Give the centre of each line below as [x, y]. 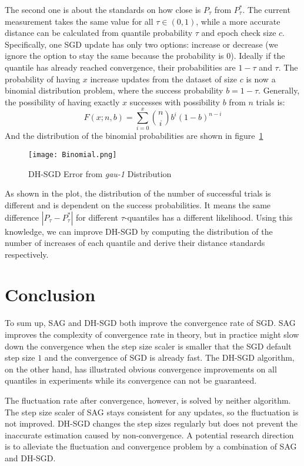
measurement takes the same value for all [79, 21]
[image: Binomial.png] [73, 155]
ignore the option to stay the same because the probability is [114, 56]
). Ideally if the [258, 56]
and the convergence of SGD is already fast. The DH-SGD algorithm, [169, 357]
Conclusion [50, 294]
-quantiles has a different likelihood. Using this [208, 217]
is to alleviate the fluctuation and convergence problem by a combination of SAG [151, 446]
